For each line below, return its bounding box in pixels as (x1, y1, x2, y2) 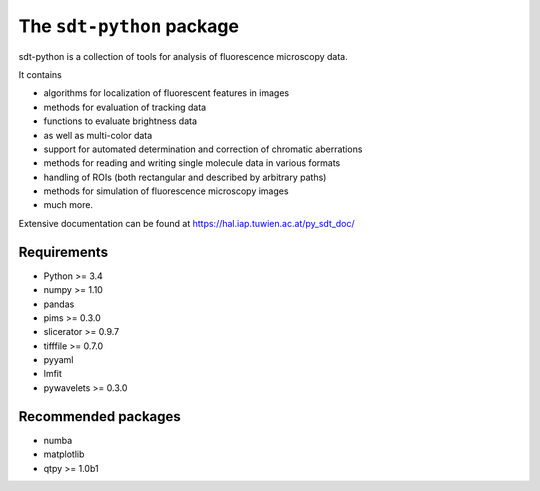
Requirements (18, 243, 109, 260)
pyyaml (43, 354, 74, 366)
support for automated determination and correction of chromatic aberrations (43, 143, 363, 155)
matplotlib (43, 448, 85, 460)
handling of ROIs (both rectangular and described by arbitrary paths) (43, 171, 327, 183)
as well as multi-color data (43, 129, 153, 141)
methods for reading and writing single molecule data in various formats (43, 157, 341, 169)
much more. (43, 199, 94, 211)
